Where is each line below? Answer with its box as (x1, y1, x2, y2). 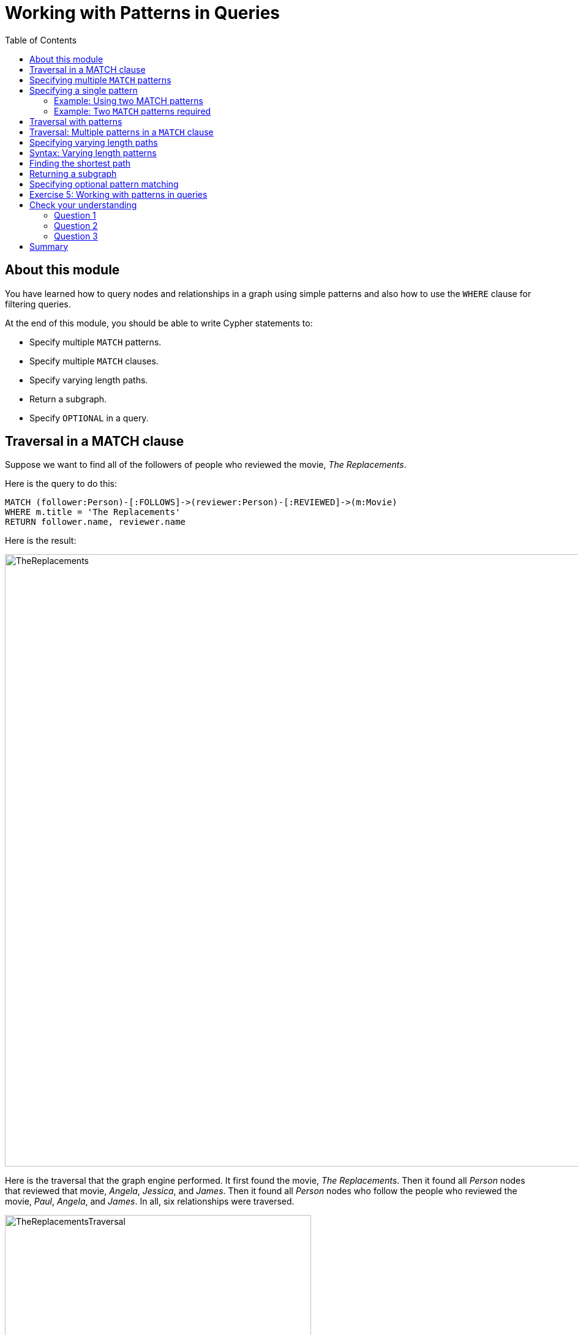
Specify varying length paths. (29, 374, 148, 385)
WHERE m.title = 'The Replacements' (5, 507, 181, 517)
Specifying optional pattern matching (29, 178, 179, 189)
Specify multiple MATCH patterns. (29, 336, 162, 347)
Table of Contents (5, 34, 77, 45)
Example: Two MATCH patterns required (54, 105, 211, 116)
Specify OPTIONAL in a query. (29, 412, 149, 423)
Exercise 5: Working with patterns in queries (29, 189, 208, 200)
